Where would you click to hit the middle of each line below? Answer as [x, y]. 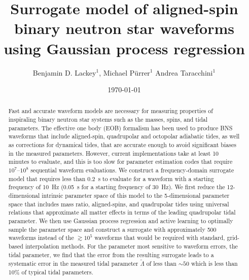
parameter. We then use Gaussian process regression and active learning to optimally [121, 221]
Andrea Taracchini [184, 72]
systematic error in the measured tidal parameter [73, 264]
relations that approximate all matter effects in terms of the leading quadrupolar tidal [122, 212]
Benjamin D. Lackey [64, 72]
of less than [161, 264]
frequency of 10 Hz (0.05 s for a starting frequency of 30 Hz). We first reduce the [117, 187]
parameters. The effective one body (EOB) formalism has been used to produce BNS [120, 128]
